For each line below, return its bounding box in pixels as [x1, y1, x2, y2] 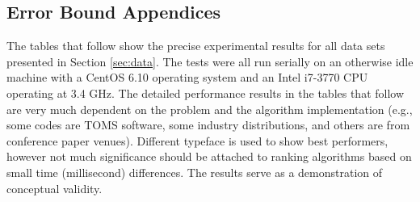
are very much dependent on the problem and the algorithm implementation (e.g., [6, 100, 413, 117]
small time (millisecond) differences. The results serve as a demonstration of [6, 163, 383, 180]
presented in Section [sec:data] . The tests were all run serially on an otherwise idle [6, 53, 414, 69]
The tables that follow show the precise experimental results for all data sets [6, 37, 385, 54]
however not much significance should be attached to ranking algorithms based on [6, 148, 412, 165]
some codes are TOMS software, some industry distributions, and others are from [6, 116, 410, 133]
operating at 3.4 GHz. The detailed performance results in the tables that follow [6, 84, 405, 101]
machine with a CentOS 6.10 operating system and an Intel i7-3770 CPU [6, 69, 368, 86]
